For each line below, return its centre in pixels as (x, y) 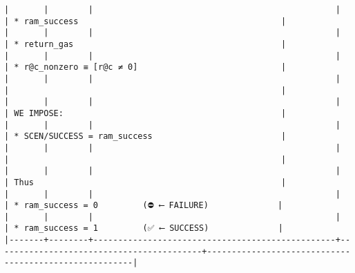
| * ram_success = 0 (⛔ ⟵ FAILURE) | (144, 206)
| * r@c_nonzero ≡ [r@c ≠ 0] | (145, 67)
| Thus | (145, 182)
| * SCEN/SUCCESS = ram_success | (145, 136)
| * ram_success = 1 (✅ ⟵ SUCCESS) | (144, 228)
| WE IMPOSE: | (145, 113)
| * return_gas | (145, 44)
